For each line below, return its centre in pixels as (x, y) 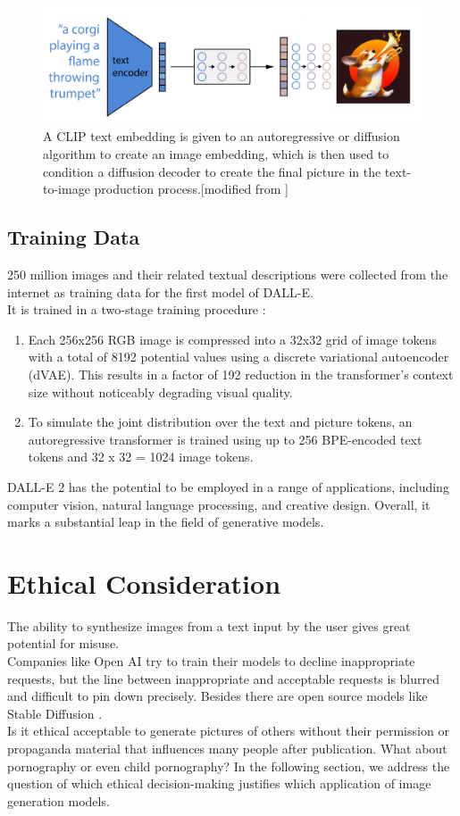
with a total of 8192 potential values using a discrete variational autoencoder (238, 357)
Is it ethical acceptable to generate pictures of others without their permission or (228, 731)
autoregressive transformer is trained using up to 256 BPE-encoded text (225, 439)
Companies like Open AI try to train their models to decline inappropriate (211, 661)
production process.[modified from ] (191, 189)
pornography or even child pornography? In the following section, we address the (229, 766)
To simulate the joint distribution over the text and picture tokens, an (220, 422)
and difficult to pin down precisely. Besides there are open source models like (217, 696)
